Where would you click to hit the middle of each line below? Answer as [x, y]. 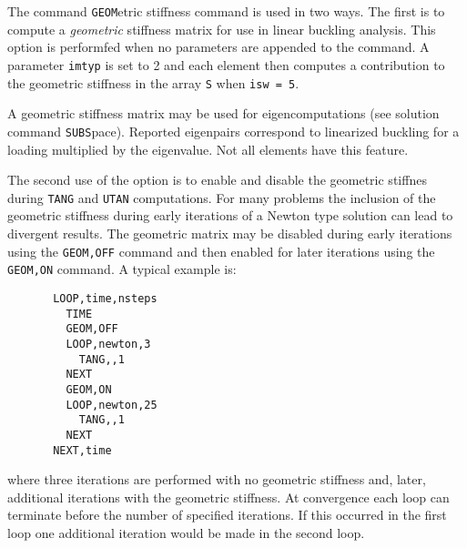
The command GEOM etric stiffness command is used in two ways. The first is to [226, 11]
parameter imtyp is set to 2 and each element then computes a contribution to [226, 65]
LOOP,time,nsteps [105, 298]
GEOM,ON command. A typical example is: [122, 269]
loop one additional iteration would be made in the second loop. [186, 532]
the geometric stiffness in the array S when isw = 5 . [153, 82]
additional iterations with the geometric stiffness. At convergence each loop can [228, 497]
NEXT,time [82, 450]
